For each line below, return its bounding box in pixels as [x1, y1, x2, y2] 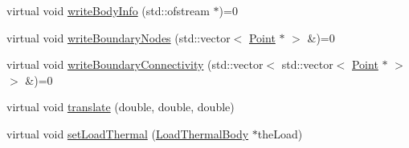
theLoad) [257, 125, 303, 142]
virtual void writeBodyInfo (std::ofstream [6, 2, 210, 18]
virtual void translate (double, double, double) [6, 98, 235, 115]
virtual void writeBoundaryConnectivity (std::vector [6, 56, 264, 73]
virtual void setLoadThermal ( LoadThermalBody [6, 125, 249, 142]
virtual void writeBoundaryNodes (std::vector [6, 29, 231, 46]
